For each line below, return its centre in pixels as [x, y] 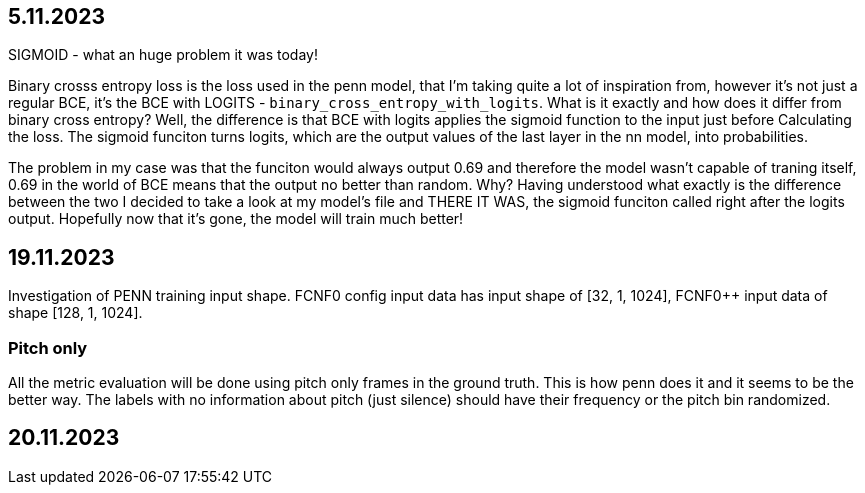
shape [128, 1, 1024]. [75, 313]
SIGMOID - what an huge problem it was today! [163, 55]
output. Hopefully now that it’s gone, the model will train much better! [236, 219]
